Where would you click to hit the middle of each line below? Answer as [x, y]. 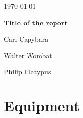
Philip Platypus [28, 72]
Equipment [42, 106]
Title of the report [36, 22]
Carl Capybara [26, 39]
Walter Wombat [28, 55]
